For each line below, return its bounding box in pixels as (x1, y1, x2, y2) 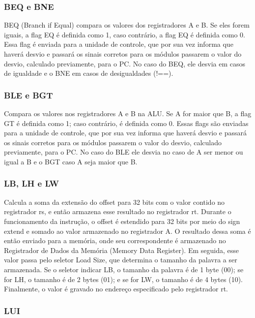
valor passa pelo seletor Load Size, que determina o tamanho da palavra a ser (4, 254, 237, 265)
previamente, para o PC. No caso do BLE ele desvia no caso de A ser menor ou (4, 147, 243, 157)
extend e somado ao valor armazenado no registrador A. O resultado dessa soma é (4, 225, 251, 236)
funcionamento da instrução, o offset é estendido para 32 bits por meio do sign (4, 216, 240, 226)
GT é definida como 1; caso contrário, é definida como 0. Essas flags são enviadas (4, 118, 249, 128)
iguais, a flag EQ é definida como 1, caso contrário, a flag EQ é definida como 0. (4, 29, 245, 39)
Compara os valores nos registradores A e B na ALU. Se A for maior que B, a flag (4, 108, 252, 118)
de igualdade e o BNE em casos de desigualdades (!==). (4, 68, 173, 78)
